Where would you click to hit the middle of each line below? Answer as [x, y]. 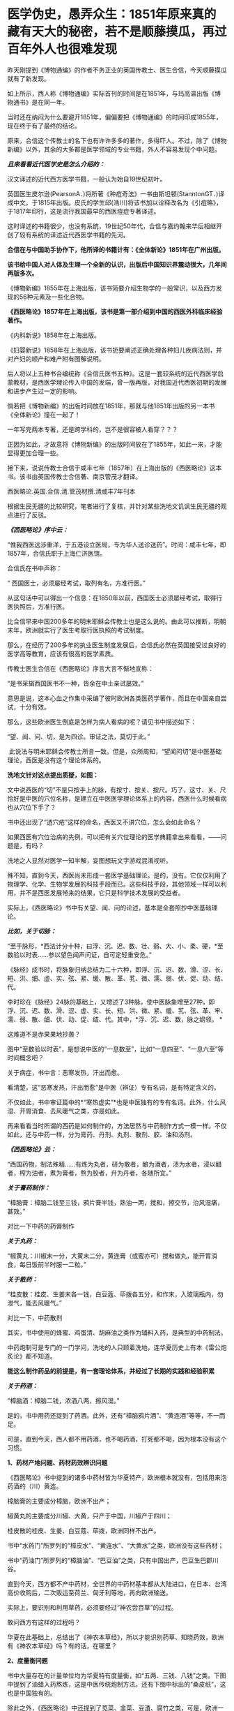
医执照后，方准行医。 [38, 606]
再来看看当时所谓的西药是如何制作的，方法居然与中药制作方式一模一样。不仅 [117, 1125]
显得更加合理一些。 [35, 453]
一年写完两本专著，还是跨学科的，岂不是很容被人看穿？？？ [93, 429]
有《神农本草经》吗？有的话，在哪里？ [62, 1645]
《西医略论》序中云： [38, 529]
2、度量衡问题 [28, 1660]
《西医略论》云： [32, 1149]
